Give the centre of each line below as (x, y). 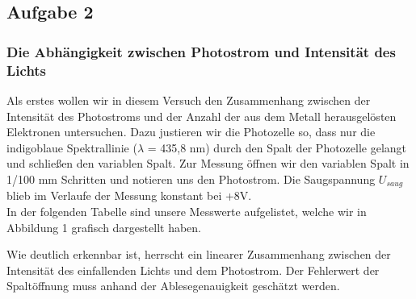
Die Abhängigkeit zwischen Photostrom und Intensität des (201, 51)
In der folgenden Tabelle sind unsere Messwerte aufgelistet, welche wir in (187, 211)
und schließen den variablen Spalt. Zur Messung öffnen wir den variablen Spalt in (208, 163)
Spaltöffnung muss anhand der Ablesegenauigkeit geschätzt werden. (173, 286)
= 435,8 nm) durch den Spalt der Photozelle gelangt (277, 147)
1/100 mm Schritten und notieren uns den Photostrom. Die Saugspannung (191, 179)
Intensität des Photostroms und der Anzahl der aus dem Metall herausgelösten (202, 116)
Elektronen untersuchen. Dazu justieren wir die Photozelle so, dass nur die (191, 132)
